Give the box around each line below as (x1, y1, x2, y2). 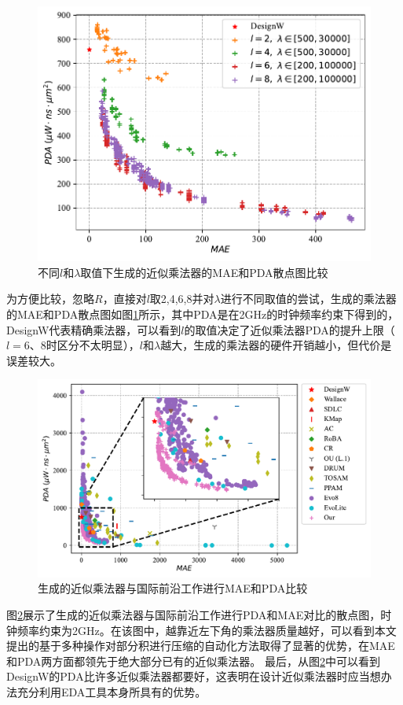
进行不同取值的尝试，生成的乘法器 (220, 290, 397, 307)
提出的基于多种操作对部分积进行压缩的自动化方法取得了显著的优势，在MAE (6, 637, 395, 654)
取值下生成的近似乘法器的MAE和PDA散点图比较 (80, 264, 328, 280)
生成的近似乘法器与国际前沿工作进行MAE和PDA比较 (38, 580, 308, 596)
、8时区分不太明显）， (29, 337, 140, 353)
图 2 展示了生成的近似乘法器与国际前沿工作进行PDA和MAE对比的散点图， (6, 606, 381, 622)
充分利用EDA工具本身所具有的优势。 (16, 683, 207, 699)
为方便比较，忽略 (6, 290, 94, 307)
